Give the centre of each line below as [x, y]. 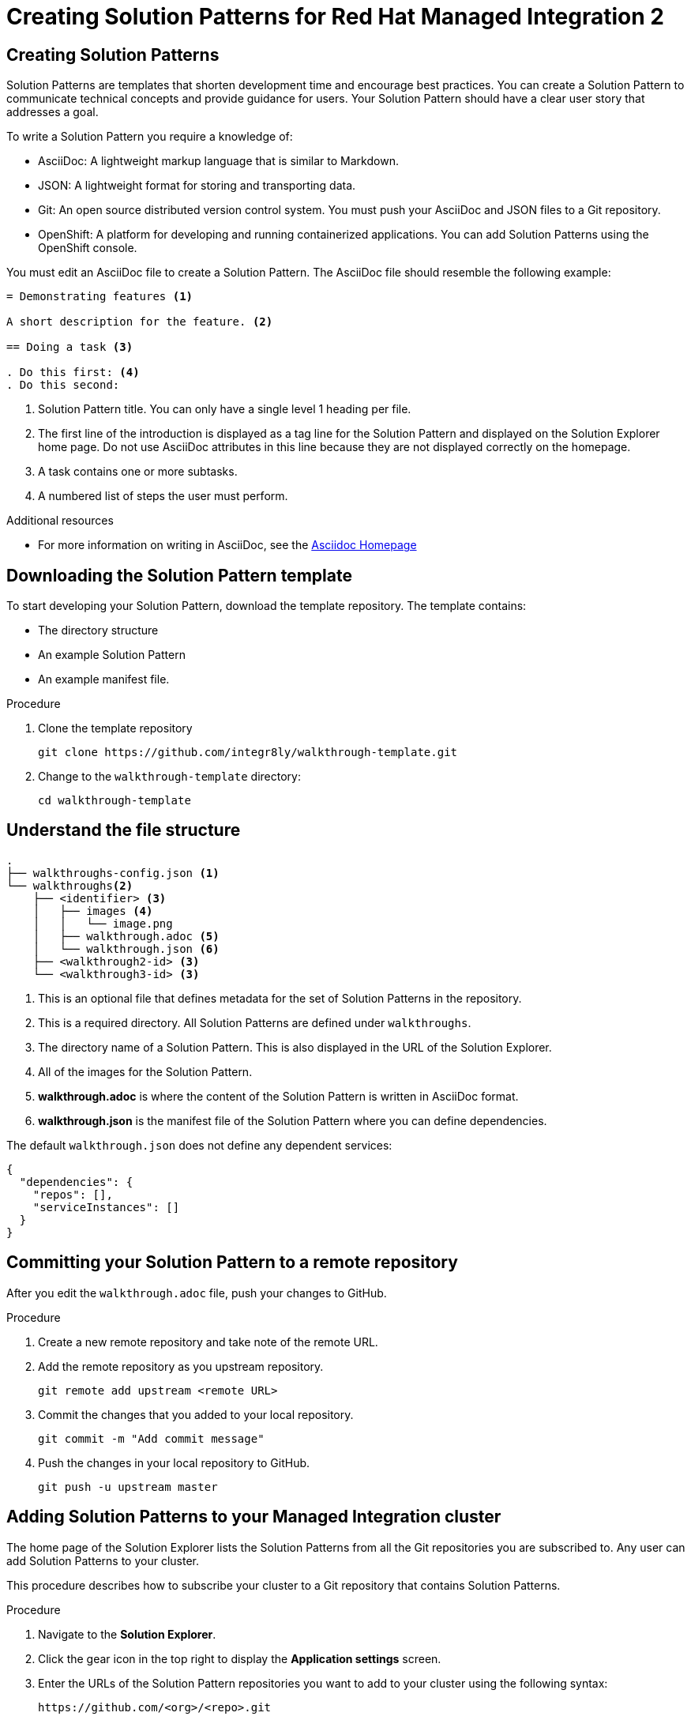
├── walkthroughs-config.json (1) [113, 873]
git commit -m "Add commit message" [151, 1438]
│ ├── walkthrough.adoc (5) [126, 936]
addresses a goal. [53, 112]
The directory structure [98, 630]
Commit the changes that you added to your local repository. [196, 1414]
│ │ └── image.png [103, 923]
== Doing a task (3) [70, 347]
